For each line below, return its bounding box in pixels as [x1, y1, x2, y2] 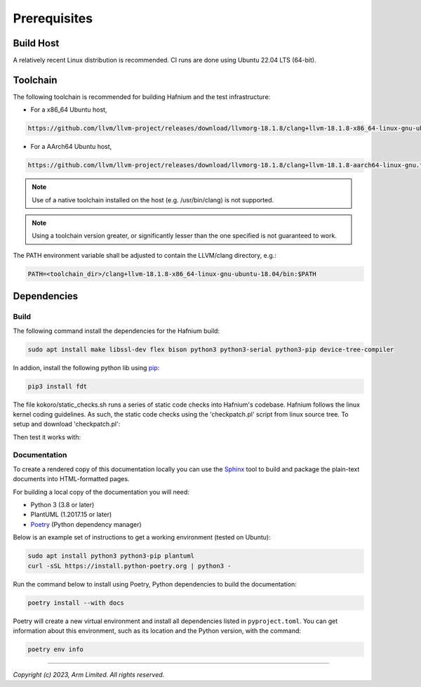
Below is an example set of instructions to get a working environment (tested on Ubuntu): [13, 533, 272, 542]
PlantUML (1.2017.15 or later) [30, 510, 112, 519]
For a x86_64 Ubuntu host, [30, 105, 107, 114]
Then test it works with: [13, 433, 81, 441]
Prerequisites [13, 11, 93, 26]
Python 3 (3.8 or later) [30, 501, 95, 509]
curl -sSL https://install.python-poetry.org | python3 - [27, 562, 232, 570]
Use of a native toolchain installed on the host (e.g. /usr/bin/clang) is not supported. [32, 195, 274, 204]
